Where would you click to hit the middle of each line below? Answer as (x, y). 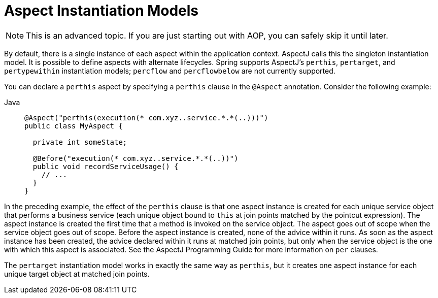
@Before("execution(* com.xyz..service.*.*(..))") (136, 158)
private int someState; (80, 142)
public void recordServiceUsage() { (106, 166)
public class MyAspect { (74, 126)
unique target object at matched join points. (77, 274)
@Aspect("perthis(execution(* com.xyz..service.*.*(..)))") (146, 118)
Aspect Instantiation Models (102, 11)
